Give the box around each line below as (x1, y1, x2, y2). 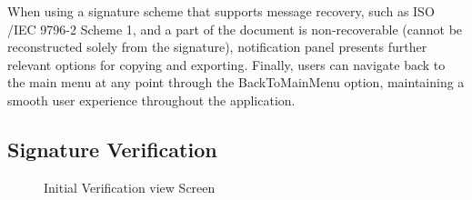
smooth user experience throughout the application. (7, 90, 296, 109)
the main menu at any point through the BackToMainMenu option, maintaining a (7, 73, 465, 92)
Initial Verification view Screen (44, 177, 216, 196)
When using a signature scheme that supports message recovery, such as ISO (7, 2, 435, 20)
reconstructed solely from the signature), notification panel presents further (7, 37, 427, 56)
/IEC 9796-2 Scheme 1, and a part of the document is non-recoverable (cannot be (7, 19, 463, 38)
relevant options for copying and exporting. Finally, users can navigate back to (7, 55, 446, 74)
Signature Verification (7, 135, 217, 163)
